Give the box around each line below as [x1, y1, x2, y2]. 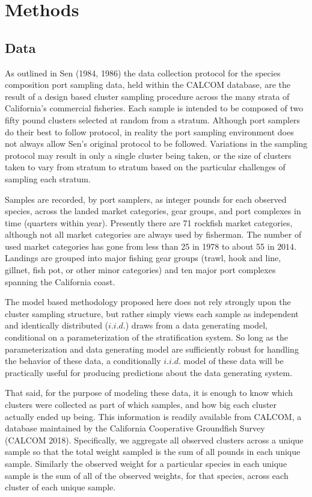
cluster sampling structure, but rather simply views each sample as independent [5, 307, 299, 319]
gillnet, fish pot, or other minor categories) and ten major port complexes [5, 264, 276, 276]
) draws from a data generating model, [125, 319, 268, 332]
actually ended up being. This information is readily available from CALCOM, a [5, 410, 302, 422]
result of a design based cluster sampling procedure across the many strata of [5, 90, 290, 102]
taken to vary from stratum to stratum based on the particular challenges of [5, 161, 286, 173]
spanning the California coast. [5, 275, 115, 288]
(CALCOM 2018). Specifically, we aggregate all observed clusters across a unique [5, 433, 304, 446]
